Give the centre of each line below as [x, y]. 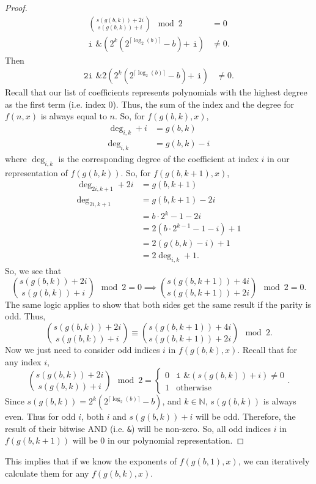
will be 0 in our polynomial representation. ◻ [158, 440]
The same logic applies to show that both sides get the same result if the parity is [158, 304]
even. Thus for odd [40, 416]
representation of [36, 172]
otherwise [194, 388]
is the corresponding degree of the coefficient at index [158, 158]
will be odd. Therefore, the [245, 416]
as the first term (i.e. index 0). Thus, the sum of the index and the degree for [149, 104]
